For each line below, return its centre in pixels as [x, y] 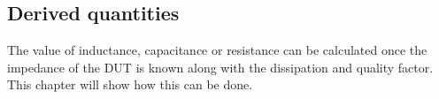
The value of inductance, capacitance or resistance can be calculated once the [217, 50]
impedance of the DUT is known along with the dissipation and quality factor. [220, 67]
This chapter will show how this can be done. [130, 84]
